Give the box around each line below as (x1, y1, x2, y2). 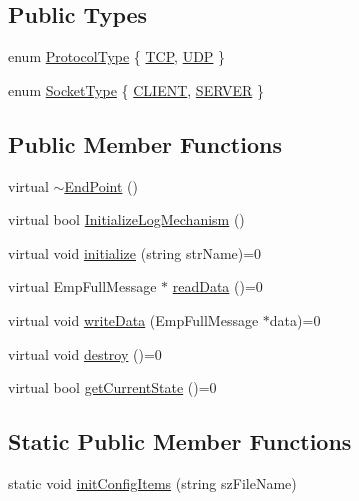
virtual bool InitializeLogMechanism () (8, 209, 245, 230)
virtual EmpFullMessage (8, 276, 157, 297)
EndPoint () (64, 175, 138, 196)
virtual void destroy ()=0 (8, 343, 162, 364)
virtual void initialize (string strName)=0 (8, 242, 262, 263)
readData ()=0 (172, 276, 263, 297)
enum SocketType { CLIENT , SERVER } (8, 79, 264, 100)
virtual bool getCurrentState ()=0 (8, 377, 217, 398)
